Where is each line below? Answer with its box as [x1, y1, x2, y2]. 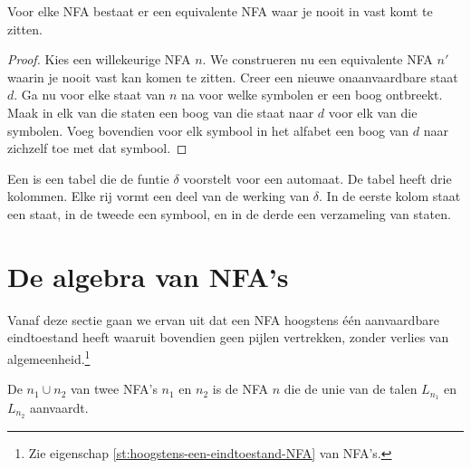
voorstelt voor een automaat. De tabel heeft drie [183, 168, 452, 187]
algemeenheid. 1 [7, 346, 91, 368]
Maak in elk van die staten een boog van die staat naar [7, 102, 314, 121]
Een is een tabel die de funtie [7, 168, 169, 187]
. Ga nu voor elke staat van [14, 85, 166, 104]
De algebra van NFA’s [7, 257, 289, 294]
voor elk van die [328, 102, 418, 121]
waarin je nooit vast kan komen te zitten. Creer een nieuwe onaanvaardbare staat [7, 67, 458, 86]
